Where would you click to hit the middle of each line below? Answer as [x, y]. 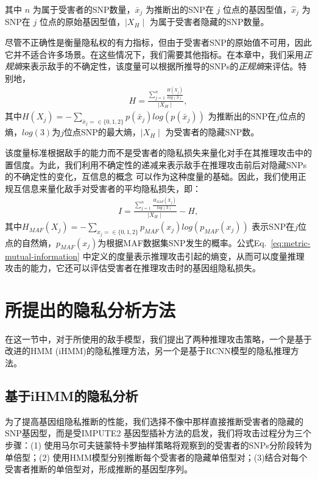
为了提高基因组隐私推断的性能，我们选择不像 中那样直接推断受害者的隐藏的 [154, 421]
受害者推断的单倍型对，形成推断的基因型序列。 [99, 469]
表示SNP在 [273, 226]
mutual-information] [42, 256]
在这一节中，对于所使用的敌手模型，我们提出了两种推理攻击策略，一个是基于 [158, 339]
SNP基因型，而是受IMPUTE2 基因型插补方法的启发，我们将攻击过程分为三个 [158, 433]
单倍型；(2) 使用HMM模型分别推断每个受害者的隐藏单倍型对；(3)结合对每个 [156, 457]
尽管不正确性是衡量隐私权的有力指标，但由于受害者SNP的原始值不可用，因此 [158, 42]
